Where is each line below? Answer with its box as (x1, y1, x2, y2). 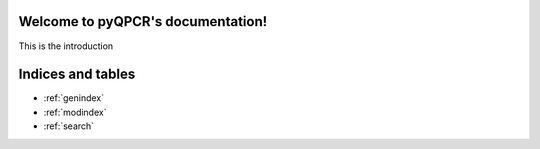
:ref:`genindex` (43, 92, 105, 104)
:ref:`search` (43, 120, 95, 132)
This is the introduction (18, 40, 114, 52)
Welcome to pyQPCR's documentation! (18, 13, 268, 30)
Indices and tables (18, 66, 136, 83)
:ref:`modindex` (43, 106, 107, 118)
